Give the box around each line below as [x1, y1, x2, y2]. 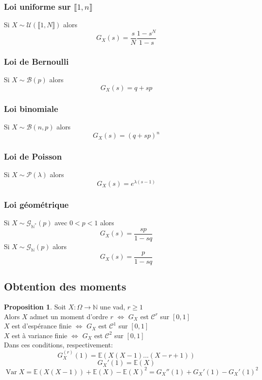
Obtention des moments [4, 279, 126, 294]
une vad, [100, 302, 125, 311]
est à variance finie [12, 330, 68, 340]
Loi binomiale [4, 102, 58, 114]
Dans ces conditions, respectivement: [4, 340, 113, 350]
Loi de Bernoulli [4, 55, 69, 67]
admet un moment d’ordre [30, 311, 108, 321]
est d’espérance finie [12, 321, 71, 331]
